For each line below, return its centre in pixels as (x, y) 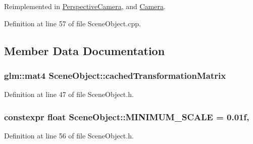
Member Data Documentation (85, 50)
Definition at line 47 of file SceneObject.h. (69, 94)
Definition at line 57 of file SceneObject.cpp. (72, 23)
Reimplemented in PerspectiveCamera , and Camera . (85, 6)
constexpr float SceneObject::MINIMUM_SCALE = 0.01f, (127, 116)
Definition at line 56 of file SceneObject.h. (69, 135)
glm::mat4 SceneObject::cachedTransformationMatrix (115, 75)
